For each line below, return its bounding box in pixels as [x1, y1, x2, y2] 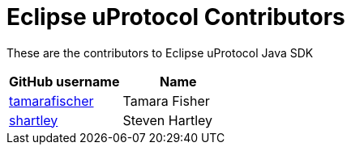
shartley [9, 111, 58, 128]
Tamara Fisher [122, 92, 210, 109]
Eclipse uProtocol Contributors [6, 3, 345, 31]
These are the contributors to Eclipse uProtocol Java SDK [6, 45, 314, 60]
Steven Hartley [122, 111, 213, 128]
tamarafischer [9, 92, 94, 109]
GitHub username [9, 73, 120, 90]
